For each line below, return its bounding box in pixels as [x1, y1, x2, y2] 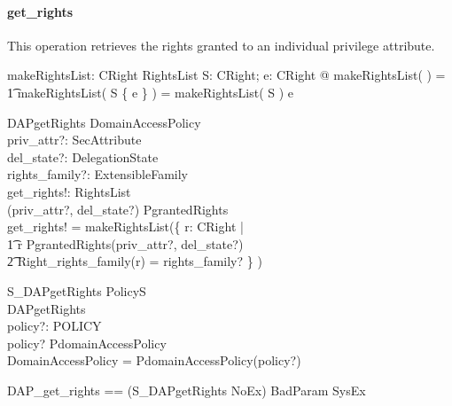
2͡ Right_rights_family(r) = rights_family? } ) [7, 252, 262, 270]
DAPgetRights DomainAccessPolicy [7, 113, 201, 131]
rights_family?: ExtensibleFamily [7, 165, 189, 183]
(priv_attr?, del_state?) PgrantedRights [7, 199, 229, 218]
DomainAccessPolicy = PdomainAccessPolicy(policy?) [7, 351, 301, 370]
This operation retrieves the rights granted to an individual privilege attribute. [7, 35, 435, 54]
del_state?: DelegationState [7, 147, 159, 166]
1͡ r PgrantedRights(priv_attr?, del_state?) [7, 234, 244, 253]
